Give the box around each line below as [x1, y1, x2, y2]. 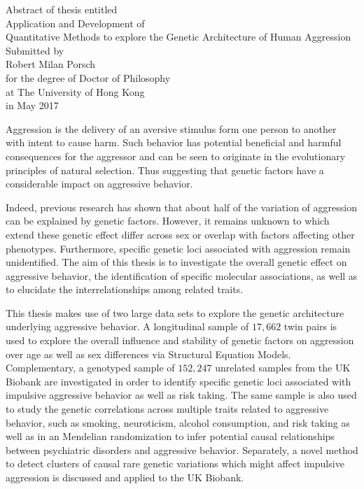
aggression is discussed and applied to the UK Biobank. [6, 470, 244, 484]
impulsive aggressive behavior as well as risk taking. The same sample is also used [6, 388, 357, 402]
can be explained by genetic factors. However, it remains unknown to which [6, 213, 330, 228]
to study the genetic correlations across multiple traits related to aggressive [6, 402, 329, 416]
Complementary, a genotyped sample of [6, 360, 175, 375]
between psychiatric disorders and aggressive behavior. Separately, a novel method [6, 442, 358, 457]
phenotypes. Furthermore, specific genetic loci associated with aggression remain [6, 241, 351, 255]
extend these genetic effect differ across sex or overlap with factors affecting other [6, 227, 355, 241]
